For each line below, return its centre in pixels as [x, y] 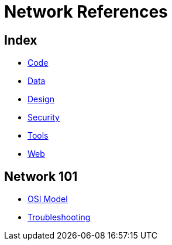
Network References [86, 12]
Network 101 [41, 176]
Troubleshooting [59, 217]
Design [41, 99]
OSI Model [48, 199]
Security [44, 118]
